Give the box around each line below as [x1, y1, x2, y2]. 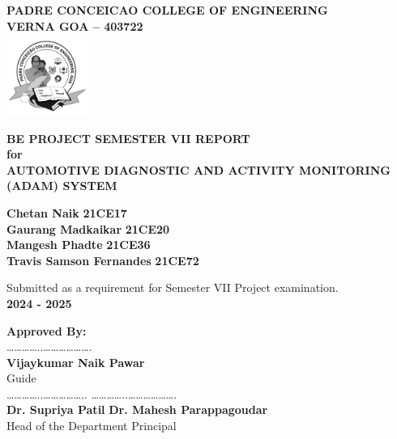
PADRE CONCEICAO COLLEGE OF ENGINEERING [6, 2, 328, 18]
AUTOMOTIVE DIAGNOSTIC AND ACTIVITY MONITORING [6, 161, 391, 178]
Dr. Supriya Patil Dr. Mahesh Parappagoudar [6, 401, 268, 418]
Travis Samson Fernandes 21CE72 [6, 251, 199, 268]
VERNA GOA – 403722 [6, 17, 143, 34]
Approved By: [6, 322, 87, 339]
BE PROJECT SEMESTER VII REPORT [6, 129, 250, 146]
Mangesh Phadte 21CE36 [6, 236, 151, 253]
